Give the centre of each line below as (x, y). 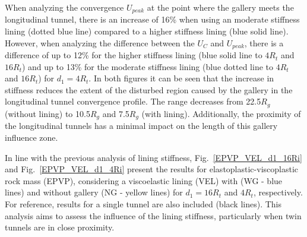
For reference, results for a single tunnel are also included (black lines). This (143, 203)
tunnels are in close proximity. (60, 227)
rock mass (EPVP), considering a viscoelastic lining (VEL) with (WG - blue (144, 180)
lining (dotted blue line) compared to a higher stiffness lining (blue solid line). (147, 31)
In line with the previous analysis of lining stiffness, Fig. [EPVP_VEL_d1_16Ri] (153, 157)
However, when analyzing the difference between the (100, 42)
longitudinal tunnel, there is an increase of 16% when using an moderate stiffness (152, 19)
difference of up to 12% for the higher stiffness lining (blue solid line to (134, 55)
